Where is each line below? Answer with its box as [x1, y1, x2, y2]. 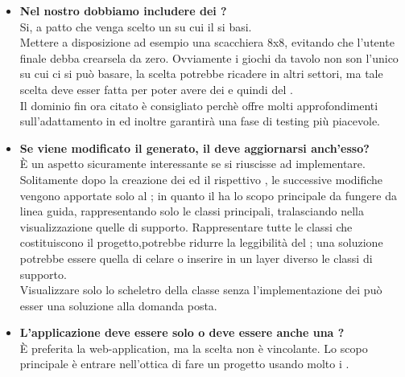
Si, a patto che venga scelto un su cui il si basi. [19, 18, 252, 35]
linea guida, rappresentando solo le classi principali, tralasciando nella [19, 203, 364, 219]
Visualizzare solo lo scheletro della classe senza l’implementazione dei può [19, 281, 382, 298]
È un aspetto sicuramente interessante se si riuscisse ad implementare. [19, 155, 366, 172]
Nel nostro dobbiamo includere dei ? [19, 2, 227, 18]
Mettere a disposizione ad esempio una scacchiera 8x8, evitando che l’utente [19, 34, 395, 51]
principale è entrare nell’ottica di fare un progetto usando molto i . [19, 355, 349, 372]
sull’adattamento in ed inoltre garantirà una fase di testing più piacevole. [19, 113, 381, 129]
